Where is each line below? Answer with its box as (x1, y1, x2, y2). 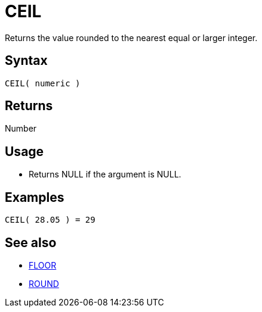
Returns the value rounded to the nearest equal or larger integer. (5, 32, 258, 43)
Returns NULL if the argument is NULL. (29, 169, 181, 180)
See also (5, 235, 57, 250)
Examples (5, 189, 64, 205)
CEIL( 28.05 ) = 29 (5, 215, 95, 225)
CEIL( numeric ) (5, 78, 81, 88)
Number (5, 123, 37, 134)
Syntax (5, 53, 48, 68)
